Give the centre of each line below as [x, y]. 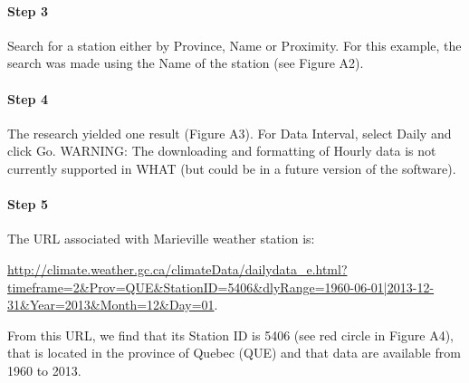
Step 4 [28, 98]
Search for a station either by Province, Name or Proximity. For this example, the [234, 45]
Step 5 [28, 204]
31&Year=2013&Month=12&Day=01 [111, 305]
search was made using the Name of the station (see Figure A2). [186, 63]
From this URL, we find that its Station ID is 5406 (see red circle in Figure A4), [230, 335]
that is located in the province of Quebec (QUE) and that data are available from [234, 353]
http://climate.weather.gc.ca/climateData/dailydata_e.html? [177, 268]
